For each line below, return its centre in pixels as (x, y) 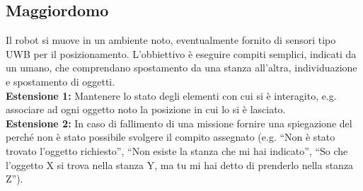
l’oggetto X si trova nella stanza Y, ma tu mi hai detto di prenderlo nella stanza (180, 164)
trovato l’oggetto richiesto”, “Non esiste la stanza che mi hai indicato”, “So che (177, 150)
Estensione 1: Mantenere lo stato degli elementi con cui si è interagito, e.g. (171, 95)
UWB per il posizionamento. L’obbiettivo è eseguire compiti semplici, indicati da (181, 53)
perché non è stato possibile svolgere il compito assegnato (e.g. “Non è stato (171, 137)
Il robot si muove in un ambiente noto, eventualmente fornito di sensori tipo (171, 40)
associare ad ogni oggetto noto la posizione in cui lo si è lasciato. (146, 109)
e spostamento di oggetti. (60, 81)
